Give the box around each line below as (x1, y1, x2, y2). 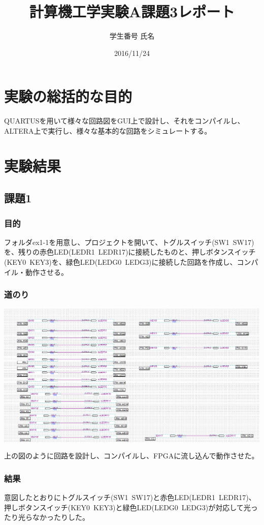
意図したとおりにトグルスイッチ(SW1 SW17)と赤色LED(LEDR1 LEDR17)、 (4, 492, 256, 503)
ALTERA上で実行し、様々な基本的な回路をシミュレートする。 (4, 125, 212, 136)
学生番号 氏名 (109, 30, 155, 41)
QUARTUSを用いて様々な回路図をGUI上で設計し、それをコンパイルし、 (4, 115, 245, 126)
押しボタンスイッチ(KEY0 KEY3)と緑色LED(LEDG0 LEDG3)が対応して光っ (4, 502, 258, 512)
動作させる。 (25, 266, 68, 277)
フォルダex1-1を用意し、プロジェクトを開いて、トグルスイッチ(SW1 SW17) (4, 236, 254, 247)
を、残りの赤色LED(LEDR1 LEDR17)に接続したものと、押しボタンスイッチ (4, 246, 256, 257)
